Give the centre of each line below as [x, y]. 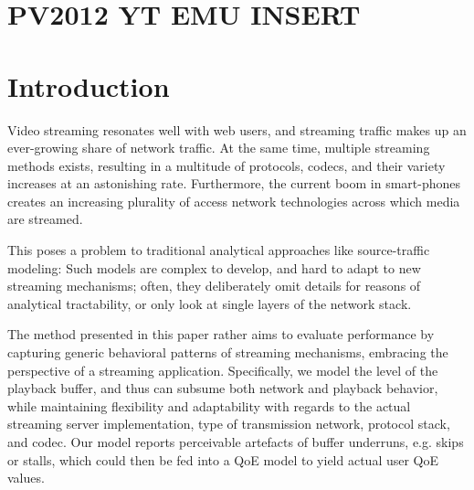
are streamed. [45, 219]
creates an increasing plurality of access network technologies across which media [234, 201]
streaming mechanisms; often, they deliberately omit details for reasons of [214, 286]
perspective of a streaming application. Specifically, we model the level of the [223, 370]
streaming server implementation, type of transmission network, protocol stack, [229, 424]
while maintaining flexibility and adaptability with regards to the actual [209, 405]
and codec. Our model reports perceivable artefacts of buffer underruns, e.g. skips [236, 442]
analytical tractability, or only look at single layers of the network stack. [210, 303]
